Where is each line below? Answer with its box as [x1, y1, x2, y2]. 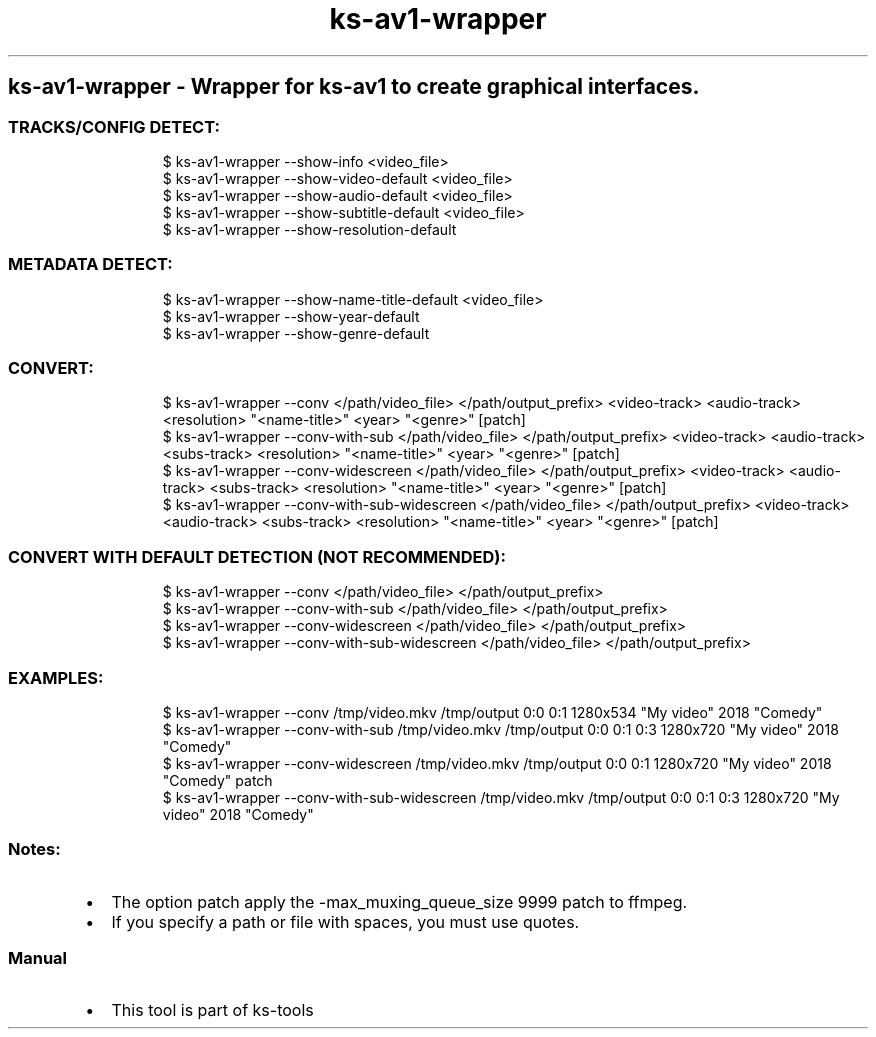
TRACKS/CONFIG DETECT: [8, 116, 220, 137]
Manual [8, 948, 68, 969]
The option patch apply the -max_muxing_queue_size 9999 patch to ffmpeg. [111, 891, 688, 912]
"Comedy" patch [162, 771, 273, 789]
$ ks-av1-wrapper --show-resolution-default [162, 220, 457, 238]
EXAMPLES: [8, 667, 104, 688]
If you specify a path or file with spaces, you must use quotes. [111, 911, 580, 932]
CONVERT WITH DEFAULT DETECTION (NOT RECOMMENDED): [8, 546, 506, 567]
